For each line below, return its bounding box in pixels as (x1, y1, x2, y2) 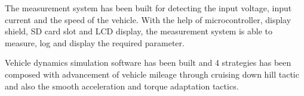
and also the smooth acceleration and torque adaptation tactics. (5, 79, 239, 92)
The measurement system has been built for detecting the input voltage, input (5, 2, 292, 14)
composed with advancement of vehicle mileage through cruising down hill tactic (5, 68, 299, 80)
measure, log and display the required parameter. (5, 36, 185, 49)
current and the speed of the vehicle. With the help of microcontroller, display (5, 13, 291, 25)
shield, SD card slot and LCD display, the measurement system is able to (5, 25, 272, 37)
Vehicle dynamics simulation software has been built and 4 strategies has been (5, 56, 291, 69)
